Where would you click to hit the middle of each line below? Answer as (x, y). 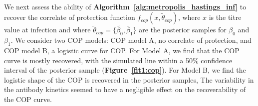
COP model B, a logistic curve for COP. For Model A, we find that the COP (122, 50)
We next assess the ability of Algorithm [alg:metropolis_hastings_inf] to (125, 6)
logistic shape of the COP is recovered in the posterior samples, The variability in (129, 79)
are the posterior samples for (183, 30)
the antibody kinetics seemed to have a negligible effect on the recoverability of (125, 89)
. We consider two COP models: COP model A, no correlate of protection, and (131, 40)
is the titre (225, 17)
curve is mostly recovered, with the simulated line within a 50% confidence (118, 60)
